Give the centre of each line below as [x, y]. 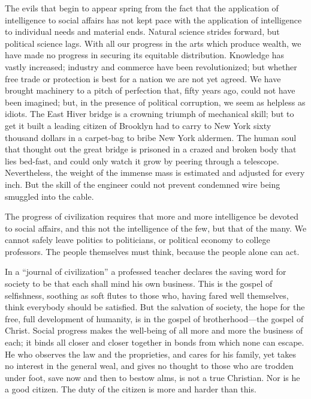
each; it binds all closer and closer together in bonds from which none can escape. [155, 342]
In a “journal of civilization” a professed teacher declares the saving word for [146, 271]
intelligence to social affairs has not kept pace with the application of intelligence [153, 19]
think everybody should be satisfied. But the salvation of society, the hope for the [155, 307]
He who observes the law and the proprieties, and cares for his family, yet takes [150, 354]
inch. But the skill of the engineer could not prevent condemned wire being [143, 184]
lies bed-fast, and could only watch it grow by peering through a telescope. [142, 160]
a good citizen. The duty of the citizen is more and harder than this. [131, 389]
